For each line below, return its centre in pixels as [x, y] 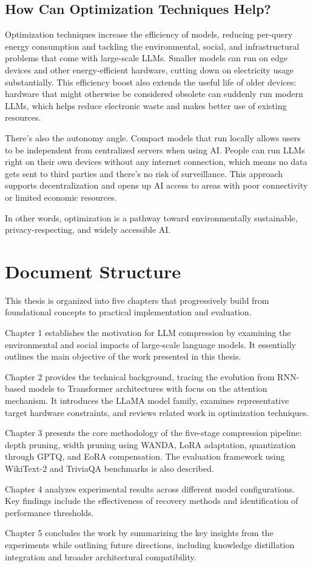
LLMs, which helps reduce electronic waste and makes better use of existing [146, 105]
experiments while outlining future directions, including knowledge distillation [150, 544]
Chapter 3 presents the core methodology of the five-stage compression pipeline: [153, 433]
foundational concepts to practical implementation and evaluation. [128, 312]
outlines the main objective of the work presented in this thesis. [123, 356]
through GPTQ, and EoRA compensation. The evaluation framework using [145, 456]
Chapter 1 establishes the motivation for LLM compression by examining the [148, 333]
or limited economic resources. [61, 197]
